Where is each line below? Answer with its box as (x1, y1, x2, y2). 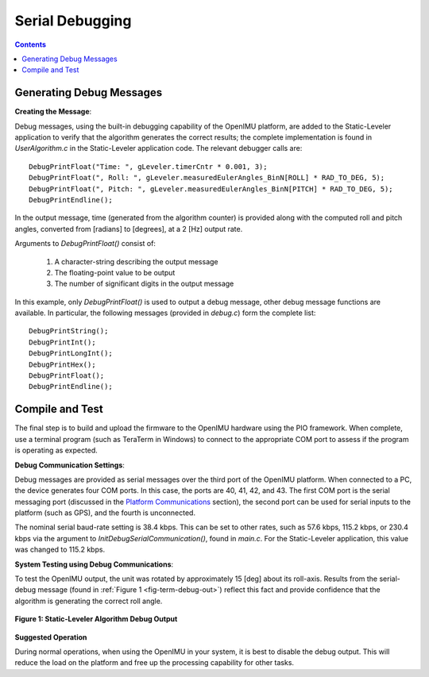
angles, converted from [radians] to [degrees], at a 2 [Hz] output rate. (14, 224, 243, 233)
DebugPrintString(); (29, 326, 109, 336)
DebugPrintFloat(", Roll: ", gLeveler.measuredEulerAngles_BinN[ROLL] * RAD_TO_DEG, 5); (29, 173, 385, 183)
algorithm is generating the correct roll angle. (14, 596, 163, 606)
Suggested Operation (14, 632, 87, 642)
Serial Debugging (14, 12, 132, 29)
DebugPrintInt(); (29, 337, 96, 347)
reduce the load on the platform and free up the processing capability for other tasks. (14, 658, 294, 667)
